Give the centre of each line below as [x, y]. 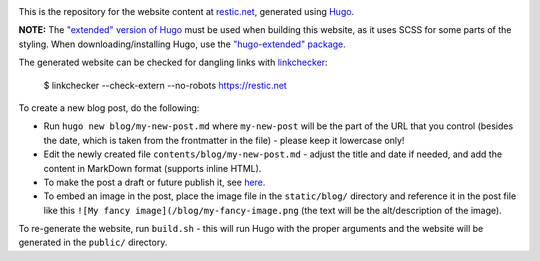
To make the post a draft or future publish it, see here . [154, 182]
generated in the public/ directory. [93, 242]
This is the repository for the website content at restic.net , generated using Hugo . [186, 11]
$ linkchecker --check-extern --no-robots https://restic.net [165, 85]
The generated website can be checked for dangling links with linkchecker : [173, 62]
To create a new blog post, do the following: [109, 107]
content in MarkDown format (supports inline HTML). [152, 168]
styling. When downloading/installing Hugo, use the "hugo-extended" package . [182, 44]
